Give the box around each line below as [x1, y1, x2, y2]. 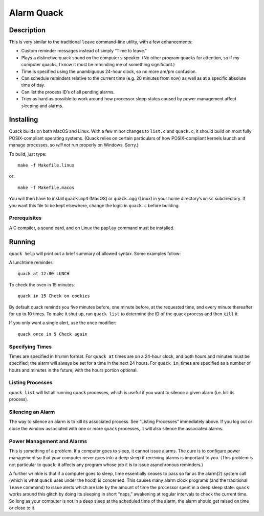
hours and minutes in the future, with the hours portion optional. [9, 367, 138, 373]
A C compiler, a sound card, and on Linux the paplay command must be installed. [9, 225, 175, 231]
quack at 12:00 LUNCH [18, 271, 69, 277]
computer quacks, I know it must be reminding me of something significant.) [21, 62, 175, 68]
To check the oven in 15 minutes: [9, 281, 75, 287]
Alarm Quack [9, 7, 64, 18]
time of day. [21, 82, 45, 88]
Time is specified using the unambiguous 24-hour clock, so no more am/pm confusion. [21, 69, 197, 74]
